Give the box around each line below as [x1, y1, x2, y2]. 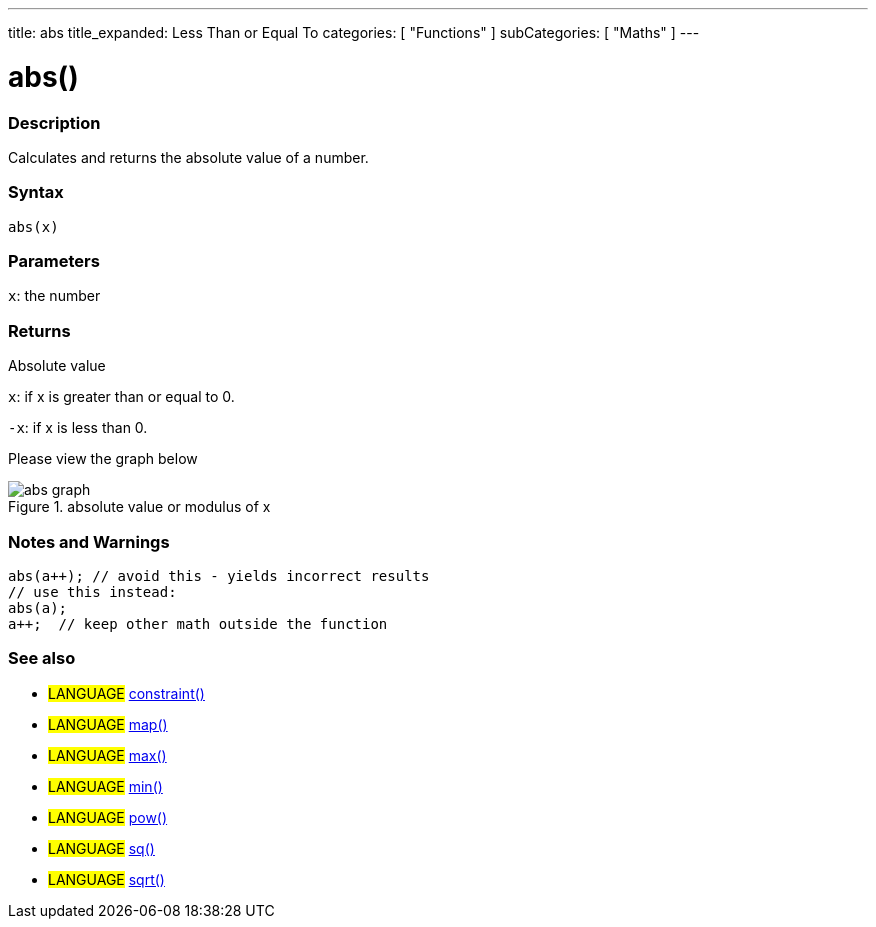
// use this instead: [8, 583, 177, 600]
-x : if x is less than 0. [8, 419, 148, 437]
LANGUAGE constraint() [48, 684, 205, 702]
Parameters [8, 251, 100, 271]
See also [8, 648, 76, 669]
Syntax [8, 182, 64, 203]
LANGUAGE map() [48, 715, 168, 733]
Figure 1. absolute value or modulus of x [8, 498, 271, 516]
